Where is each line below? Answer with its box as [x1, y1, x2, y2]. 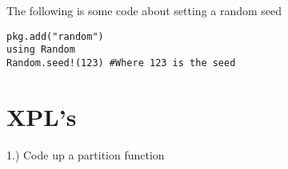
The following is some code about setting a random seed [6, 2, 282, 18]
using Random [6, 44, 75, 56]
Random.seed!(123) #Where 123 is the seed [6, 57, 236, 69]
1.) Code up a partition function [6, 146, 165, 163]
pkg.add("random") [6, 30, 104, 42]
